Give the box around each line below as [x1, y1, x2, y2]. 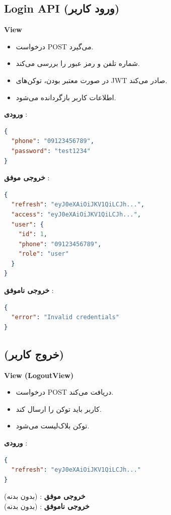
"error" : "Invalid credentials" [11, 314, 120, 321]
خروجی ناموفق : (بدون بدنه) [4, 501, 90, 511]
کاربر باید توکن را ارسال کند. [16, 403, 102, 414]
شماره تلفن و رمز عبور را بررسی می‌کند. [16, 58, 140, 68]
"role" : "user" [18, 250, 69, 258]
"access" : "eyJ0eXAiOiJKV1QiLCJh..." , [11, 210, 141, 218]
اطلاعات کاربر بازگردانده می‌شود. [16, 92, 116, 102]
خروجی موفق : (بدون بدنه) [4, 491, 85, 501]
